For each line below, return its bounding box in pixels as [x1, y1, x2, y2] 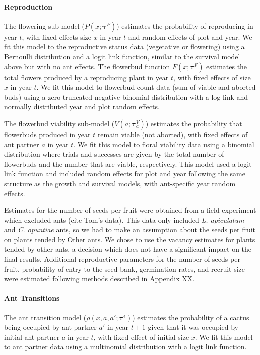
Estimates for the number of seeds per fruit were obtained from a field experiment [4, 205, 256, 215]
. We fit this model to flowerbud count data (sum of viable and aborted [36, 82, 256, 92]
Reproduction [4, 1, 53, 12]
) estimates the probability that [145, 118, 242, 128]
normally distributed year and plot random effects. [4, 101, 160, 112]
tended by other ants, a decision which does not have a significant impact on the [4, 244, 252, 254]
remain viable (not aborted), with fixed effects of [97, 129, 248, 139]
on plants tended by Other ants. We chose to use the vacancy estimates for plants [4, 234, 255, 244]
